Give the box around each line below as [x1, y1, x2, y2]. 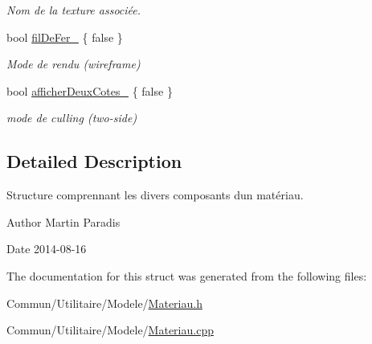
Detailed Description [6, 149, 182, 174]
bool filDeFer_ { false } [6, 28, 123, 45]
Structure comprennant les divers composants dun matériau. [6, 186, 304, 203]
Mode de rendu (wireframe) [6, 55, 141, 72]
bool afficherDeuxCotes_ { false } [6, 82, 173, 99]
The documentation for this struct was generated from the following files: [6, 267, 367, 284]
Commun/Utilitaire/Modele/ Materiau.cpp [6, 321, 214, 338]
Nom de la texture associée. [6, 2, 141, 18]
